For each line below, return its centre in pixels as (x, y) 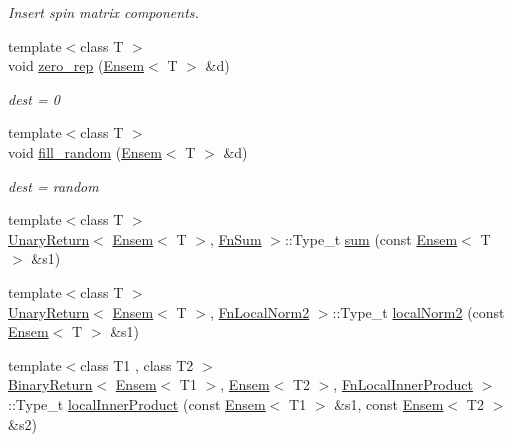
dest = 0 (34, 98)
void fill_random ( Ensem (85, 151)
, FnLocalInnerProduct (403, 384)
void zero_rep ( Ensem (76, 65)
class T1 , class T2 (137, 364)
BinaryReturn (50, 384)
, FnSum (235, 238)
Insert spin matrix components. (103, 12)
